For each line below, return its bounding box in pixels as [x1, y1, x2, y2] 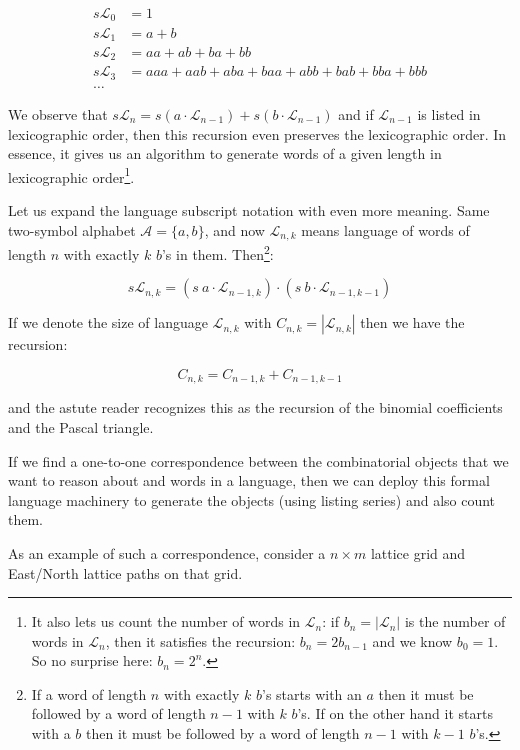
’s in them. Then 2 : [161, 241, 274, 264]
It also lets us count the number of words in [31, 611, 301, 632]
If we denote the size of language [8, 312, 208, 333]
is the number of [404, 611, 506, 632]
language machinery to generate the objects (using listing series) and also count [8, 489, 496, 510]
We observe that [8, 103, 108, 124]
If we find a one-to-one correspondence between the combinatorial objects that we [8, 450, 509, 471]
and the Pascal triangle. [8, 416, 154, 437]
